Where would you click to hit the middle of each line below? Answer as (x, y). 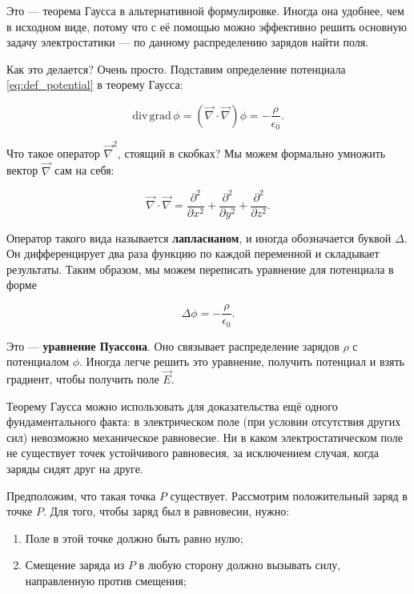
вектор (22, 170)
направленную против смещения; (106, 580)
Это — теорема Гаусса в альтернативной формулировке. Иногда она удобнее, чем (205, 10)
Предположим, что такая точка (81, 495)
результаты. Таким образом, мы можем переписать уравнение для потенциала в (200, 269)
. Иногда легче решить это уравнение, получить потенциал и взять (242, 361)
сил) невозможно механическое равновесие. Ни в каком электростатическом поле (205, 437)
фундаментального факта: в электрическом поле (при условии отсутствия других (204, 421)
